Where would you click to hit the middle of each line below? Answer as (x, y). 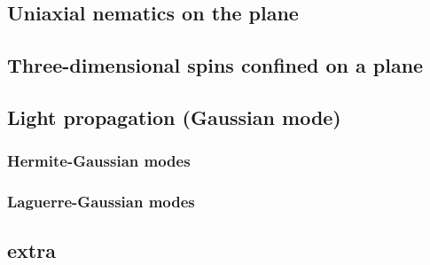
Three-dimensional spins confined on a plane (215, 65)
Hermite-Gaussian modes (99, 161)
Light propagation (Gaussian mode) (174, 117)
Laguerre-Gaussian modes (101, 202)
